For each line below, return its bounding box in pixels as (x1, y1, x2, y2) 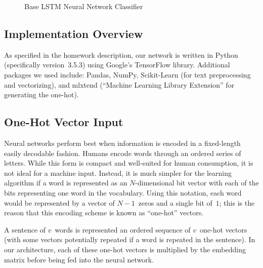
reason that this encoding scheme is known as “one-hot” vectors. (4, 207, 204, 218)
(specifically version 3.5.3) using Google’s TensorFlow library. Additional (4, 59, 230, 70)
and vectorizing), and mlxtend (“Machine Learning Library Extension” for (4, 79, 235, 90)
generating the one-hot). (4, 89, 79, 100)
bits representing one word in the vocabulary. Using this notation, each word (4, 187, 242, 198)
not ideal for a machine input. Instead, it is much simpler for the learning (4, 167, 232, 178)
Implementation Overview (4, 25, 143, 41)
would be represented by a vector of (4, 197, 115, 208)
